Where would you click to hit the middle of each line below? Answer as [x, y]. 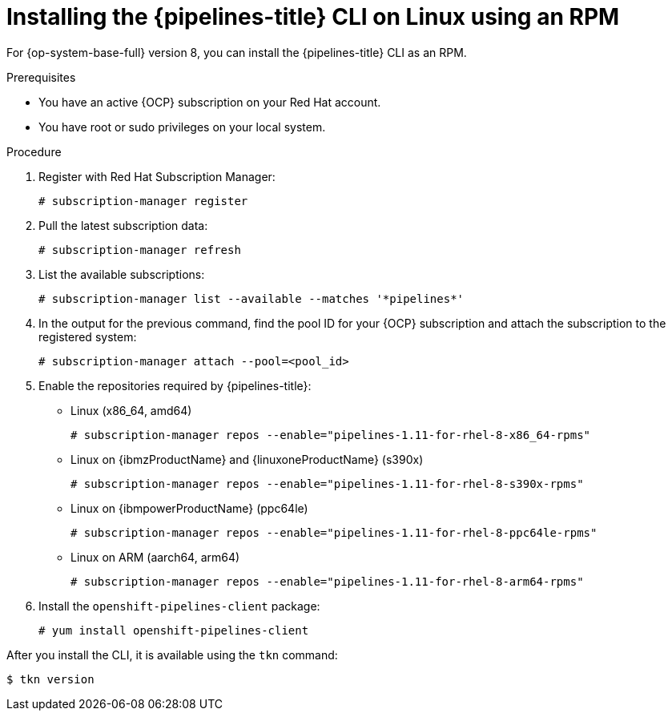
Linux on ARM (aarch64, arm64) [155, 557]
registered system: [88, 336]
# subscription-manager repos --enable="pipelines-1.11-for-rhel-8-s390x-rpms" [327, 483]
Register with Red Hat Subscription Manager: [157, 176]
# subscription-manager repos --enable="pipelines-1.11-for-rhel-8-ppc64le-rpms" [334, 532]
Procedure [34, 151]
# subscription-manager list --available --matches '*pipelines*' [251, 298]
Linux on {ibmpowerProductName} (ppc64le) [189, 508]
